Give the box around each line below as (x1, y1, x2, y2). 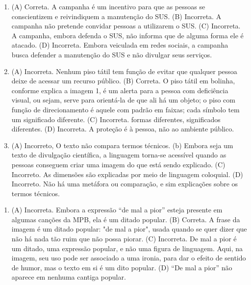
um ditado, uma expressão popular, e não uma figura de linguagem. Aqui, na (11, 243, 243, 253)
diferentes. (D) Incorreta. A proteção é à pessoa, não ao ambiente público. (11, 124, 234, 134)
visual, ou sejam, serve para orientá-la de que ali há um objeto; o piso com (11, 95, 235, 105)
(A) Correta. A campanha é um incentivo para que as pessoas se (11, 1, 205, 11)
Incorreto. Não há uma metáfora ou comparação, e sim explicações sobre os (11, 179, 238, 189)
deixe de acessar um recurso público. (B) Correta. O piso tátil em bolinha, (11, 76, 235, 86)
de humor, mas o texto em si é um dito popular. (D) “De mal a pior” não (11, 262, 232, 272)
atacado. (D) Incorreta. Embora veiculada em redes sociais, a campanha (11, 40, 228, 50)
